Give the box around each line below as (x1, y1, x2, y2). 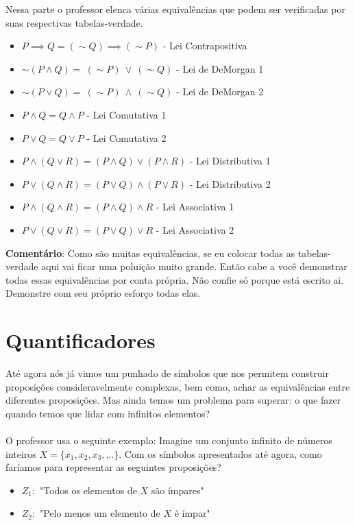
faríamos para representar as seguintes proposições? (5, 460, 221, 474)
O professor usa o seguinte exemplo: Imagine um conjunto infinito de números (5, 433, 332, 447)
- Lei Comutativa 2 (86, 130, 167, 145)
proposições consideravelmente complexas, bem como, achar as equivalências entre (5, 379, 350, 393)
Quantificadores (5, 326, 156, 354)
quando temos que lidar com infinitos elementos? (5, 406, 210, 420)
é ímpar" (174, 506, 210, 520)
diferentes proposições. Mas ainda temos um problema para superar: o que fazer (5, 393, 341, 407)
